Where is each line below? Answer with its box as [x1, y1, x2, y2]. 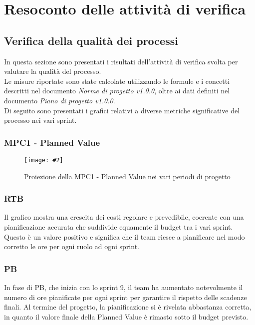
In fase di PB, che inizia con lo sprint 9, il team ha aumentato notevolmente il [4, 282, 243, 293]
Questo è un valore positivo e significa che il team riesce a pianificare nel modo [4, 231, 245, 242]
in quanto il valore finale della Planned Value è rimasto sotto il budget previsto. [4, 311, 249, 322]
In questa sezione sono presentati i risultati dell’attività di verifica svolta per [4, 56, 238, 66]
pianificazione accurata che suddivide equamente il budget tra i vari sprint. [4, 222, 233, 232]
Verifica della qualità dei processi [4, 32, 178, 48]
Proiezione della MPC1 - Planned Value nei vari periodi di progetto [24, 171, 231, 181]
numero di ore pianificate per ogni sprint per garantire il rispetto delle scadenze [4, 292, 247, 302]
